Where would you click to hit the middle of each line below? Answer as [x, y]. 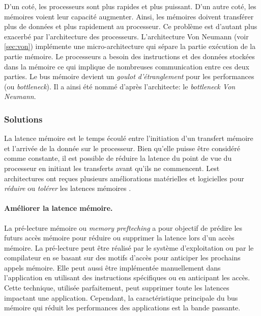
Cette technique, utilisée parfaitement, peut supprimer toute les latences [117, 288]
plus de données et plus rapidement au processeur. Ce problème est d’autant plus [131, 26]
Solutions [23, 119]
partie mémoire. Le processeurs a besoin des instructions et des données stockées [129, 56]
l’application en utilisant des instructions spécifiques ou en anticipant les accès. [127, 277]
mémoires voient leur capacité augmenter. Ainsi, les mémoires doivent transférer [129, 16]
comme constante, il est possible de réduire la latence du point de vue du [118, 158]
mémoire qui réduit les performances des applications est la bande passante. [122, 308]
